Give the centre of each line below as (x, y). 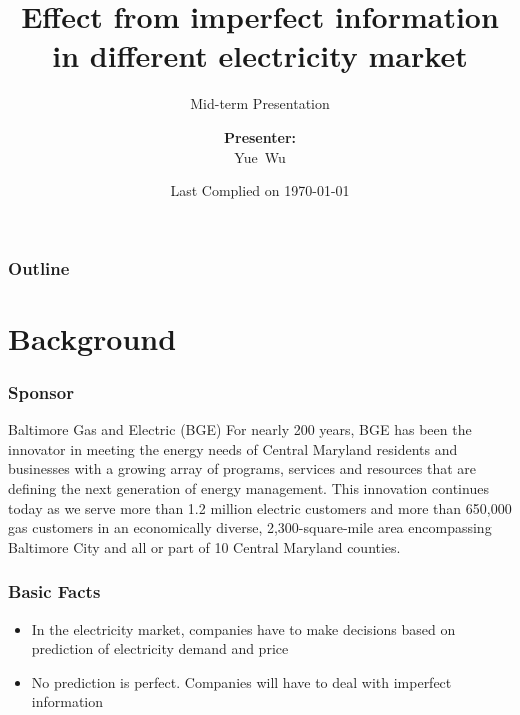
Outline (39, 267)
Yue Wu (260, 156)
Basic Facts (54, 591)
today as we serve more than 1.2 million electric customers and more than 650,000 (260, 507)
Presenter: (260, 136)
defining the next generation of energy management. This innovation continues (248, 487)
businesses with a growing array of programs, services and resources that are (242, 468)
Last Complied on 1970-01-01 (260, 190)
